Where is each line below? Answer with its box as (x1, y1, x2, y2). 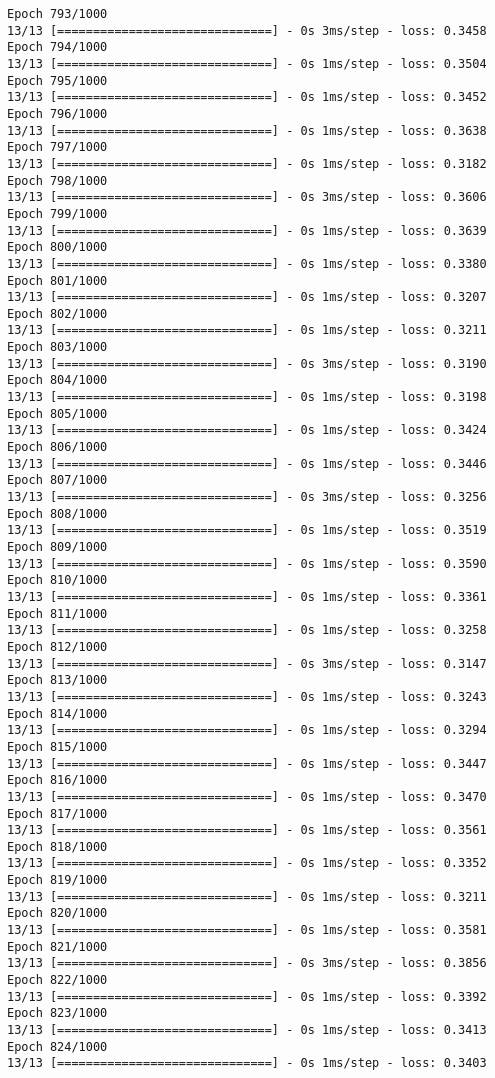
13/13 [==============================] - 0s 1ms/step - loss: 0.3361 (7, 589, 487, 604)
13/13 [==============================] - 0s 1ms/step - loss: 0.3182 (7, 156, 487, 171)
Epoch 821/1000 (7, 939, 108, 954)
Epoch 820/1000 (7, 906, 108, 921)
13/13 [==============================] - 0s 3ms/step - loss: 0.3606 (7, 190, 487, 205)
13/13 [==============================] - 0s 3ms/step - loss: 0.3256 (7, 490, 487, 505)
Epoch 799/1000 (7, 206, 108, 221)
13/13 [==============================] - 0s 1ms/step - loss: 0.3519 (7, 523, 487, 538)
